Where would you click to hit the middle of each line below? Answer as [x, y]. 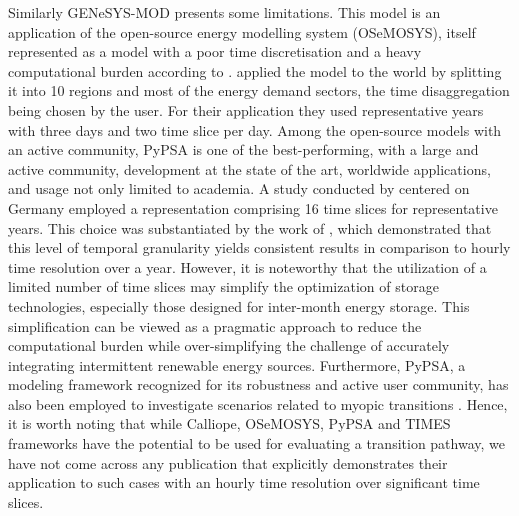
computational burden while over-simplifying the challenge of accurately [229, 345]
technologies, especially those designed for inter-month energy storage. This [239, 305]
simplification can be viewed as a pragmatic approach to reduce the [215, 325]
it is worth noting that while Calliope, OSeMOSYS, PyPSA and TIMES [229, 423]
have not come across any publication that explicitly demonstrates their [228, 462]
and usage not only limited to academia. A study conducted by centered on [239, 188]
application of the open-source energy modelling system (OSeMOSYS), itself [242, 31]
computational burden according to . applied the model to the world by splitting [255, 70]
